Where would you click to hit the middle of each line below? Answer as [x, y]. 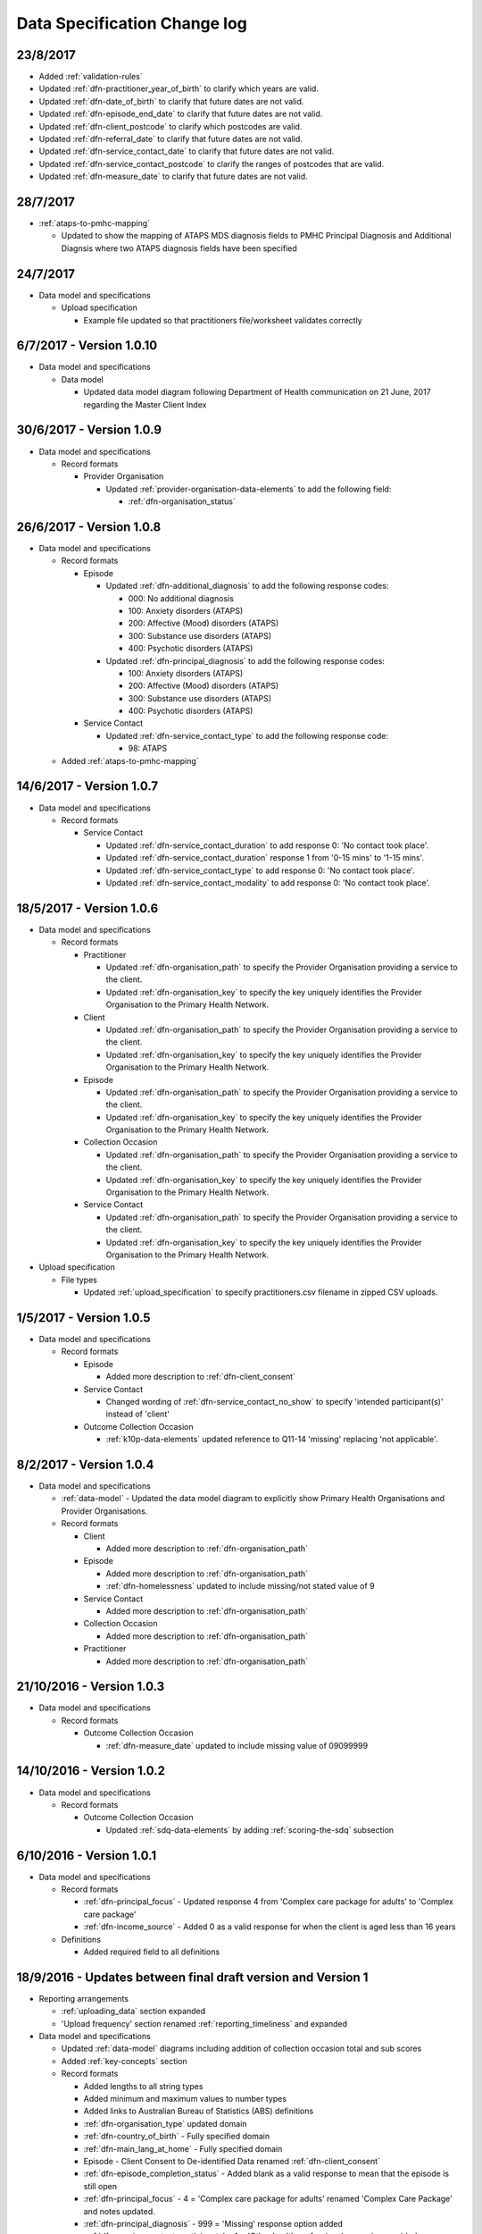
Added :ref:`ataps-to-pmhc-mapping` [130, 760]
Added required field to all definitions [152, 1952]
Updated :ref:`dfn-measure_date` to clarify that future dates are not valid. [173, 176]
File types [79, 1280]
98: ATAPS [148, 748]
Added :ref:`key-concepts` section [124, 2061]
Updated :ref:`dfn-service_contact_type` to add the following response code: [247, 735]
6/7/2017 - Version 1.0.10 [87, 345]
